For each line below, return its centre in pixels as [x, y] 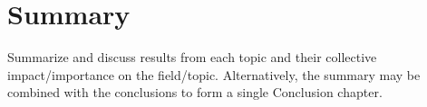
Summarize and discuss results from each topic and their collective [192, 57]
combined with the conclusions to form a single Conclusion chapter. [195, 92]
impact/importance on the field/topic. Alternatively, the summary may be [214, 74]
